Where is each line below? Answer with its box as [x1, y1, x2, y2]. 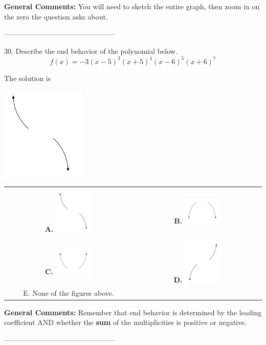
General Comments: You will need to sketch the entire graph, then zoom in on [4, 1, 260, 11]
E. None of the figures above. [23, 287, 114, 298]
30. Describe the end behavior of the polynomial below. [4, 45, 178, 56]
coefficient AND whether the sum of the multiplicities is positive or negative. [4, 317, 247, 328]
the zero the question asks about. [4, 11, 108, 22]
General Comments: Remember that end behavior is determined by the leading [4, 307, 262, 317]
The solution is [4, 72, 51, 83]
